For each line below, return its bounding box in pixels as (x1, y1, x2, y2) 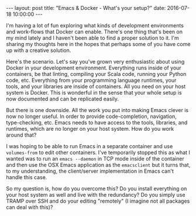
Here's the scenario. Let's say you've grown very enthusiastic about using (6, 58, 185, 65)
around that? (6, 131, 37, 138)
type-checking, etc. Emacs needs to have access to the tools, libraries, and (6, 119, 188, 126)
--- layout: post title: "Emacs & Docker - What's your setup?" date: (6, 5, 166, 11)
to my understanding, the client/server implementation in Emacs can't (6, 168, 174, 175)
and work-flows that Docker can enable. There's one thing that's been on (6, 28, 183, 35)
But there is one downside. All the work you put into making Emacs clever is (6, 107, 189, 113)
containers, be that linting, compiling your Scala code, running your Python (6, 71, 187, 77)
